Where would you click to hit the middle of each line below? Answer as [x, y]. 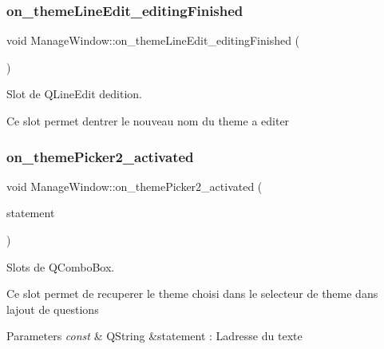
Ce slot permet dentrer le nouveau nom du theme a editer [148, 121]
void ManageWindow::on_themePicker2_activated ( [135, 186]
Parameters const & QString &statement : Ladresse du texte [154, 336]
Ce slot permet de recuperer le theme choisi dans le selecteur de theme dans [192, 293]
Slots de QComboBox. [61, 266]
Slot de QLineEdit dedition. [74, 94]
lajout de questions [53, 309]
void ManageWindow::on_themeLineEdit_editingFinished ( [153, 40]
